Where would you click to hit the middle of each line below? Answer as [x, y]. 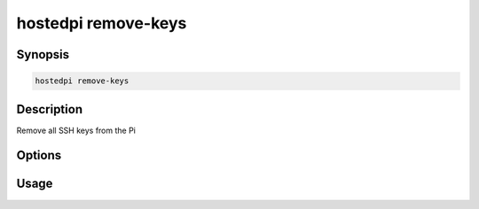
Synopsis [43, 54]
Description [50, 109]
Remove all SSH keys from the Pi [76, 130]
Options [39, 155]
